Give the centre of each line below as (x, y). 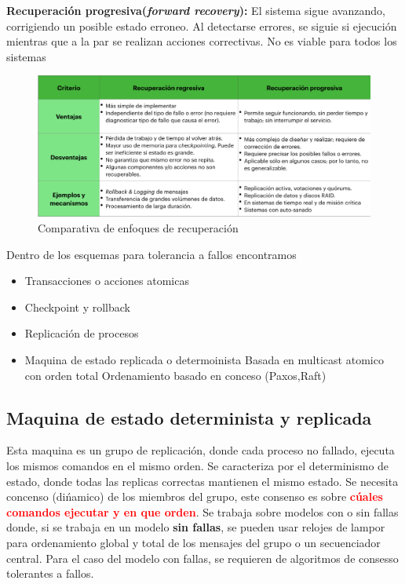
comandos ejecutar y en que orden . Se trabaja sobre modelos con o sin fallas (202, 511)
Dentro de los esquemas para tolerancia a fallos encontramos (151, 254)
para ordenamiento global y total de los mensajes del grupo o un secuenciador (193, 542)
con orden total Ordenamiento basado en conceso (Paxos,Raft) (175, 375)
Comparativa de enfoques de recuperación (138, 228)
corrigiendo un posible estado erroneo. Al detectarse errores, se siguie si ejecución (202, 26)
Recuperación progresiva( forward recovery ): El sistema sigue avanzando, (196, 10)
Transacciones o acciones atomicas (107, 281)
